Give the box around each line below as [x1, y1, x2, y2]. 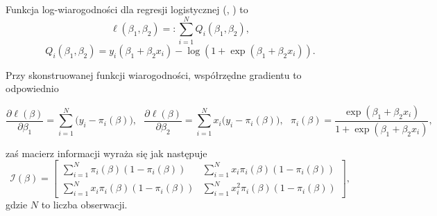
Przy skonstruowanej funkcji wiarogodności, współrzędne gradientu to [6, 67, 302, 82]
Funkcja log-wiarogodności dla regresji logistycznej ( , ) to [6, 2, 248, 16]
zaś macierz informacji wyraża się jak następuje [6, 145, 207, 160]
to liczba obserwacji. [41, 197, 128, 212]
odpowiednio [6, 81, 59, 96]
